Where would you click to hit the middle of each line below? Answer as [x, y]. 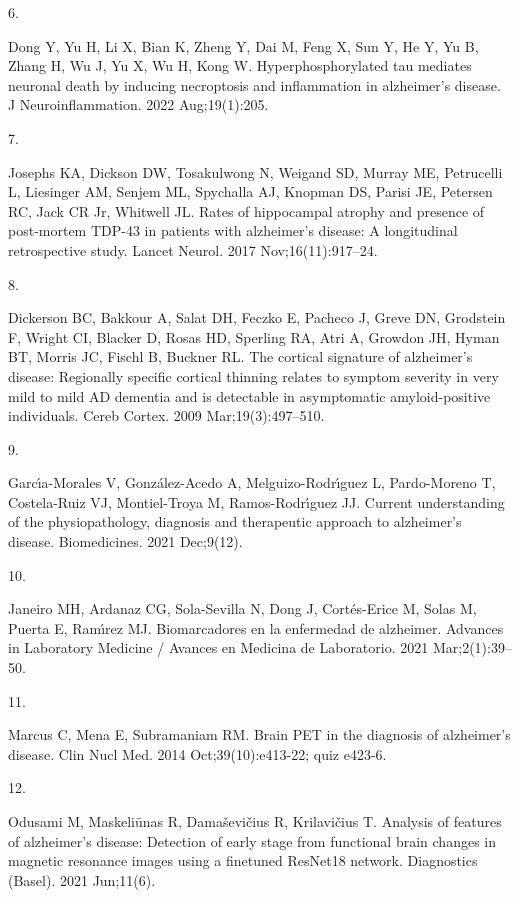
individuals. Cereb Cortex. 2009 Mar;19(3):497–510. [166, 415]
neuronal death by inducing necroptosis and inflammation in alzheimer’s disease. [254, 84]
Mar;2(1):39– [472, 647]
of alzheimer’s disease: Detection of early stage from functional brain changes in [252, 840]
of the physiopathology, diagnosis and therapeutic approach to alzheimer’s [235, 521]
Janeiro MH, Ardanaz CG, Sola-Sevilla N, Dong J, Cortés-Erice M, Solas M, [242, 608]
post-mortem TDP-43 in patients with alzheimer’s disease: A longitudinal [233, 230]
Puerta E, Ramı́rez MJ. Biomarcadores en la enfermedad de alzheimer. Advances [256, 627]
